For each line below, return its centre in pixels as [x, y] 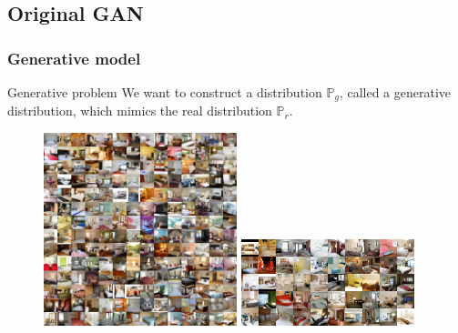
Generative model [74, 58]
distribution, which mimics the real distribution [140, 111]
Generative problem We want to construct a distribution [165, 92]
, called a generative [395, 92]
